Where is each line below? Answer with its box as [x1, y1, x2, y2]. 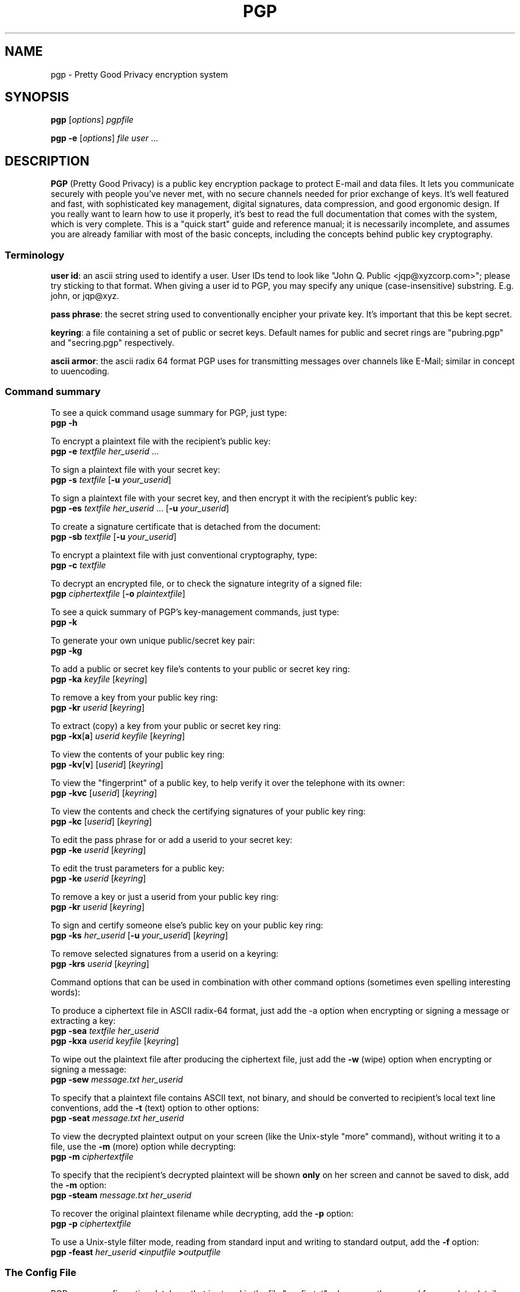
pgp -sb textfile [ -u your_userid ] [50, 531, 177, 542]
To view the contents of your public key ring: [50, 749, 225, 759]
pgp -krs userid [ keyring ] [50, 958, 150, 969]
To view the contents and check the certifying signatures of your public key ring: [50, 806, 366, 816]
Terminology [5, 249, 65, 261]
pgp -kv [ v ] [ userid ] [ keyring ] [50, 759, 164, 769]
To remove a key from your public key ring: [50, 692, 218, 702]
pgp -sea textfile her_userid [50, 1025, 159, 1036]
